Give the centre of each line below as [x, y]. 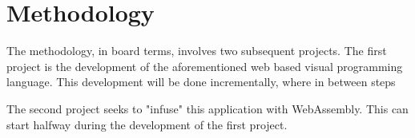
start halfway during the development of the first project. [147, 124]
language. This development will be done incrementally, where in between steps [201, 82]
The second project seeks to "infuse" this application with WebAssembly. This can [207, 108]
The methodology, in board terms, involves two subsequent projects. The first [197, 51]
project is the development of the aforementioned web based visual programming [205, 66]
